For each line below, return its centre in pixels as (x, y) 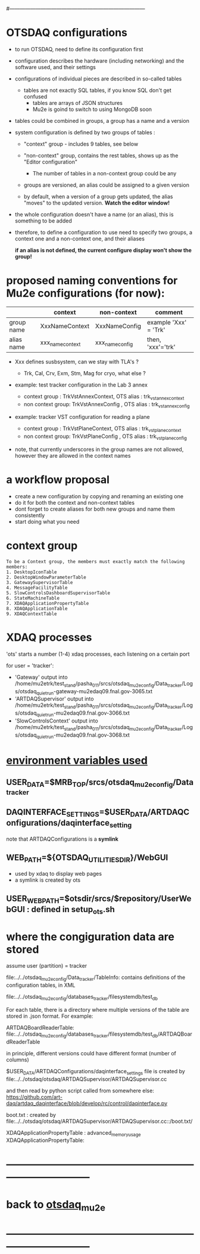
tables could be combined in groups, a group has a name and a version (102, 121)
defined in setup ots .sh (73, 910)
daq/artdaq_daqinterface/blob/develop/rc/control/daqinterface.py (87, 1103)
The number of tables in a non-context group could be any (104, 173)
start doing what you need (47, 522)
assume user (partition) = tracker (47, 966)
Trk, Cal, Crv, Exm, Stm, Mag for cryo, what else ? (85, 373)
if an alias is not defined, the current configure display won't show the (103, 250)
